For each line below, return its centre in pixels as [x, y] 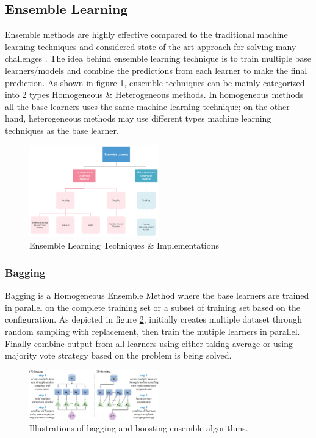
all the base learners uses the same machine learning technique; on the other [147, 106]
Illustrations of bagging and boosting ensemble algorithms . [139, 428]
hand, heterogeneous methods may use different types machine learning [138, 118]
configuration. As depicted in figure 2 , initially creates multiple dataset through [153, 319]
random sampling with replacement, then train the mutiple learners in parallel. [153, 331]
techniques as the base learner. [62, 130]
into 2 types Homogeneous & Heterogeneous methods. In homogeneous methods [154, 94]
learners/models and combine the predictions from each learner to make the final [156, 70]
